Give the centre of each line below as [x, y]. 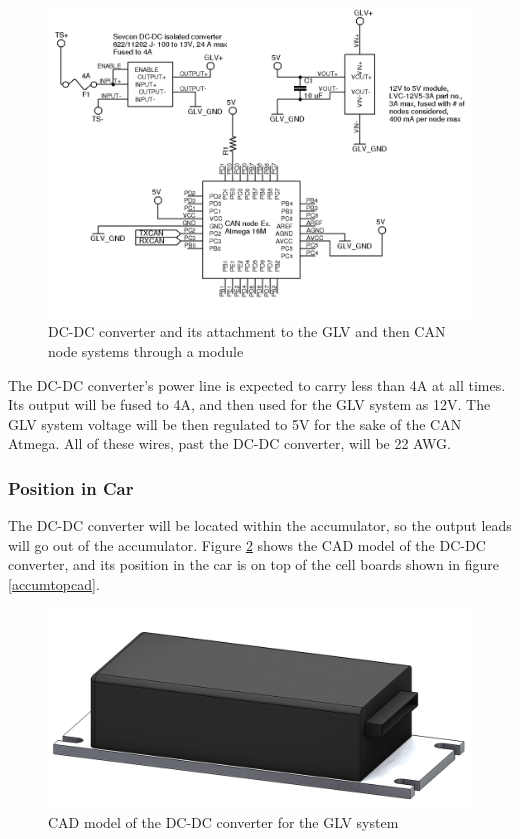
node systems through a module [146, 350]
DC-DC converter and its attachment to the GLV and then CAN [247, 331]
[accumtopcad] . [54, 583]
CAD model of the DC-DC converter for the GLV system [223, 822]
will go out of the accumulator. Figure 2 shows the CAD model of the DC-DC [247, 544]
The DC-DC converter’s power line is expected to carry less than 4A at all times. [257, 384]
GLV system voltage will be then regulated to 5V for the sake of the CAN [235, 423]
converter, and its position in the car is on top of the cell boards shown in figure [253, 564]
